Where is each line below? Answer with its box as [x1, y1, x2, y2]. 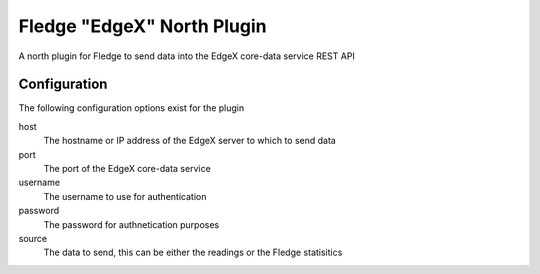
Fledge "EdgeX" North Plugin [18, 15, 267, 37]
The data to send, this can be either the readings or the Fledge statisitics [43, 246, 343, 259]
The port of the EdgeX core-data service [43, 163, 212, 175]
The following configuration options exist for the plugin [18, 102, 245, 114]
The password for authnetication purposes [43, 218, 220, 230]
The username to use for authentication [43, 190, 207, 202]
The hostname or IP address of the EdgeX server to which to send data [43, 135, 337, 147]
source [18, 232, 48, 244]
